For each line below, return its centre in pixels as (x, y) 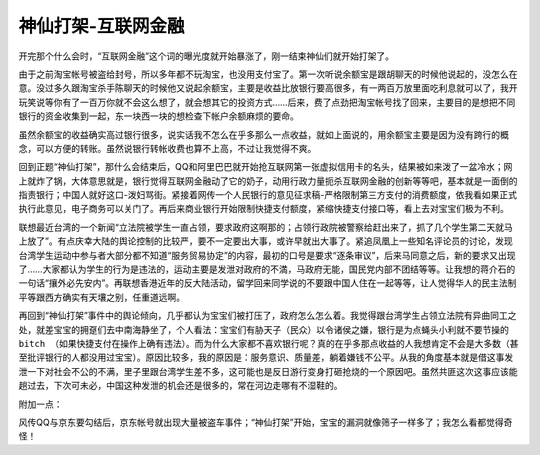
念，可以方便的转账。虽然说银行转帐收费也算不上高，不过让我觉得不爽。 (167, 148)
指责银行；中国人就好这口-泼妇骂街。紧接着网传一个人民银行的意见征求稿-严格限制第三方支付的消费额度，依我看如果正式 (267, 195)
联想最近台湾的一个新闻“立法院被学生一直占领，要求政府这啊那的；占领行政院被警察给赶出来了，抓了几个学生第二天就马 (266, 227)
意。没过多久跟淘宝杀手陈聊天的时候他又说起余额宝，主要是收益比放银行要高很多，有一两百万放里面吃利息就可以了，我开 (268, 88)
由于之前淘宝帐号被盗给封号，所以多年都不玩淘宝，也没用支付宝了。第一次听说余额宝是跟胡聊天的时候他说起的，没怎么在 (268, 74)
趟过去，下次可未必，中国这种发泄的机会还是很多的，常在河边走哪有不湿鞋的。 (180, 386)
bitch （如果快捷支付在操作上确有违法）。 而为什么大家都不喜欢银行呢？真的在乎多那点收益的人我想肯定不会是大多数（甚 (268, 343)
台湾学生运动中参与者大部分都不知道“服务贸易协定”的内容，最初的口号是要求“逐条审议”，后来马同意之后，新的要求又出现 (267, 255)
